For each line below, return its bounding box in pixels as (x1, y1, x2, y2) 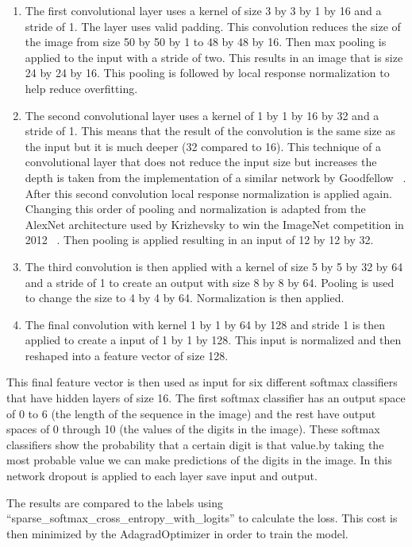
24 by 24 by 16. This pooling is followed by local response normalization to (25, 64, 390, 81)
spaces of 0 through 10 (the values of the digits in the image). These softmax (6, 421, 380, 437)
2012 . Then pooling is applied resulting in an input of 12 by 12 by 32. (25, 231, 374, 248)
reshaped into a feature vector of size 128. (25, 347, 229, 363)
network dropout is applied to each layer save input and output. (6, 467, 318, 484)
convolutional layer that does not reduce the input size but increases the (25, 153, 377, 170)
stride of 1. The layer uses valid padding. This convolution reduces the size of (25, 17, 401, 34)
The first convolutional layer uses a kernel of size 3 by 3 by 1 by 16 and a (25, 2, 382, 18)
